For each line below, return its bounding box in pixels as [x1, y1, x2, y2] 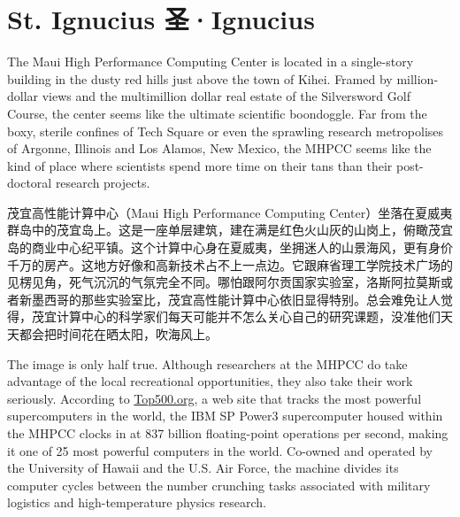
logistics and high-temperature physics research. [7, 493, 266, 512]
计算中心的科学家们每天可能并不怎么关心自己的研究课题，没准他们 [56, 307, 441, 326]
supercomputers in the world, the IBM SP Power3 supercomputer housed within [7, 406, 443, 425]
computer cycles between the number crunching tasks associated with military [7, 475, 431, 494]
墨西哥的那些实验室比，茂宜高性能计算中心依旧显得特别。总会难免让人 [31, 289, 441, 308]
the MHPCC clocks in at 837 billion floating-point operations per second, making [7, 424, 448, 442]
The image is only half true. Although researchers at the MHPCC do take [7, 354, 408, 373]
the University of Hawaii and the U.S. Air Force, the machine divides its [7, 459, 399, 477]
